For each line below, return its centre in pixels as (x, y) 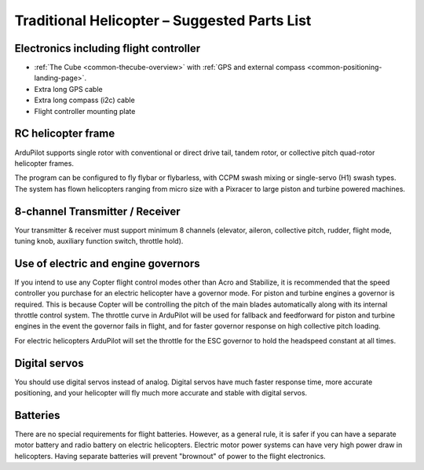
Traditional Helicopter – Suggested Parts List (163, 20)
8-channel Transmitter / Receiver (97, 211)
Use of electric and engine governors (107, 263)
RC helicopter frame (65, 134)
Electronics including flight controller (108, 48)
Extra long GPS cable (68, 89)
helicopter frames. (44, 163)
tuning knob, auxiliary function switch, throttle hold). (99, 241)
